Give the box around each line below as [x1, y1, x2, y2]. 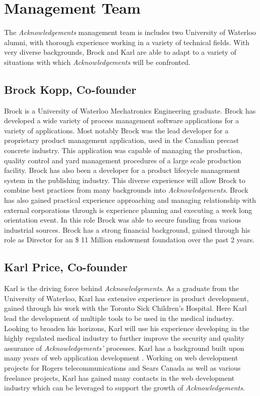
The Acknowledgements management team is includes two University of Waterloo [4, 27, 256, 38]
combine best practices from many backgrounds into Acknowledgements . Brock [4, 185, 248, 195]
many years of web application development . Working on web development [4, 352, 238, 363]
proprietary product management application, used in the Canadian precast [4, 135, 239, 146]
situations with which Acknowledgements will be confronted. [4, 56, 191, 67]
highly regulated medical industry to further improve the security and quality [4, 333, 245, 343]
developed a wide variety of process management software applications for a [4, 115, 239, 126]
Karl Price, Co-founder [4, 259, 128, 275]
